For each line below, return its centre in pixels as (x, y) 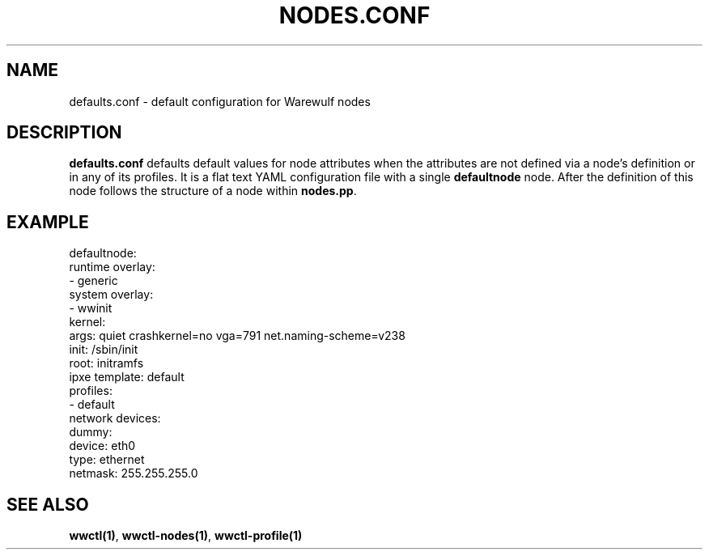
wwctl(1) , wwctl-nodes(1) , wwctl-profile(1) (186, 536)
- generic (93, 281)
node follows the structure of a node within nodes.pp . (213, 191)
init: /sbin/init (104, 350)
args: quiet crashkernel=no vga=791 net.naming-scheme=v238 (237, 336)
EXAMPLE (48, 222)
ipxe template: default (127, 377)
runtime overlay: (112, 267)
